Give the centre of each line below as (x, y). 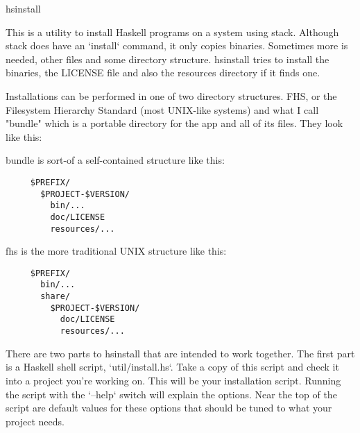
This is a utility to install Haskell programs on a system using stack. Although (172, 32)
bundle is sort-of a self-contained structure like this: (115, 160)
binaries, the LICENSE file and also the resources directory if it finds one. (163, 73)
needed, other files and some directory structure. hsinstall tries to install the (168, 59)
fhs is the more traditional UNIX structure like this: (116, 251)
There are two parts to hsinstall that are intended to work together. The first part (180, 353)
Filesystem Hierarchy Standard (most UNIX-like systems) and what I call (162, 109)
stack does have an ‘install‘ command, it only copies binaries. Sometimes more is (177, 45)
